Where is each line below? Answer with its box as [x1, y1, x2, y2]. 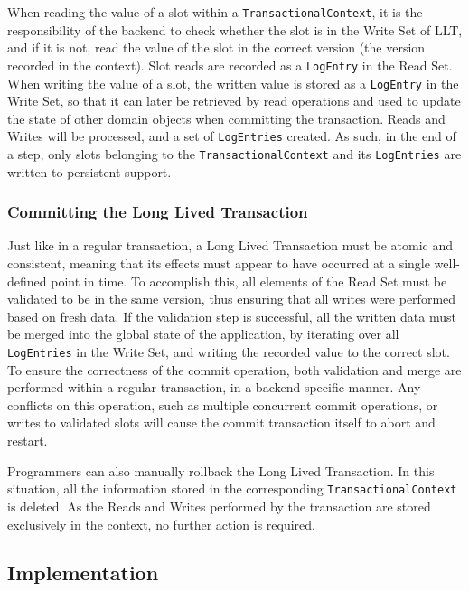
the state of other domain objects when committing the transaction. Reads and [7, 108, 446, 127]
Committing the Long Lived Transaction [7, 201, 308, 223]
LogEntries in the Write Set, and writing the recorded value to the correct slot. [7, 342, 450, 361]
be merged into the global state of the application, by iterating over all [7, 324, 399, 343]
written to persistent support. [7, 162, 172, 181]
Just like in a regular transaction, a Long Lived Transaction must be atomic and [7, 236, 453, 255]
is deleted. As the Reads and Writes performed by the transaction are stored [7, 496, 431, 515]
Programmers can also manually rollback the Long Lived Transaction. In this [7, 461, 435, 480]
